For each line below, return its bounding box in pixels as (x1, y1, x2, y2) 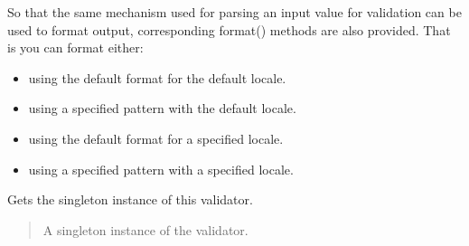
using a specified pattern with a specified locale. (28, 159, 294, 178)
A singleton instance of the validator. (42, 220, 249, 239)
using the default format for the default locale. (28, 68, 286, 87)
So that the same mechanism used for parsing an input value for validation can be (7, 3, 462, 21)
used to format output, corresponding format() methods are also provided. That (7, 20, 451, 39)
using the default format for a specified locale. (28, 128, 284, 147)
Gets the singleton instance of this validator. (7, 190, 253, 209)
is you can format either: (7, 38, 144, 57)
